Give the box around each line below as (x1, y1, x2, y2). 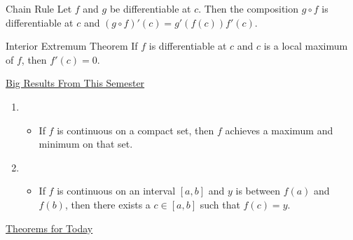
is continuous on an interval (57, 183, 176, 198)
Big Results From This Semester (6, 76, 145, 90)
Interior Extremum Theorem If (6, 38, 138, 53)
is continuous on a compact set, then (57, 122, 214, 137)
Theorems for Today (6, 220, 93, 235)
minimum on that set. (39, 136, 133, 151)
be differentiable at (109, 1, 191, 15)
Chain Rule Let (6, 1, 72, 15)
